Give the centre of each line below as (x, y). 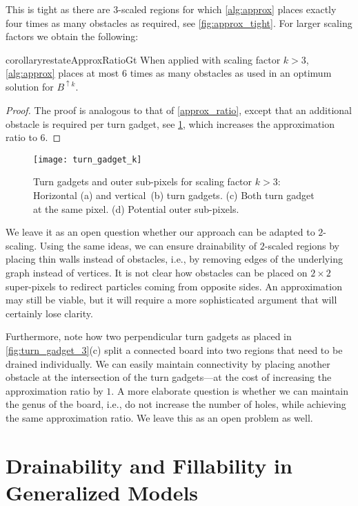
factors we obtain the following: (72, 36)
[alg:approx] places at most (62, 73)
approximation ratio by (54, 390)
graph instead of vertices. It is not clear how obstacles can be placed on (157, 273)
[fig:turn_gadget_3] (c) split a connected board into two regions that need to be (174, 349)
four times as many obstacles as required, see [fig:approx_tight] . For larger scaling (179, 22)
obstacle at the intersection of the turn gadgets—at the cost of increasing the (169, 377)
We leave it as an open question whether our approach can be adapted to (160, 232)
